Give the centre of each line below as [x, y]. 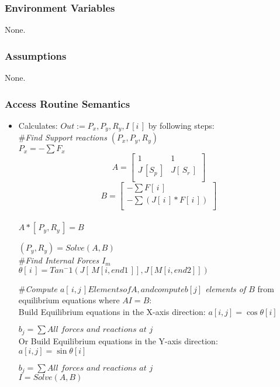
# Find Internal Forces [59, 260]
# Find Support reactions [63, 137]
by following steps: [181, 125]
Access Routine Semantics [68, 103]
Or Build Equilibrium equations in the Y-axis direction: [118, 340]
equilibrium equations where [69, 300]
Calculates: [38, 125]
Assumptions [36, 55]
